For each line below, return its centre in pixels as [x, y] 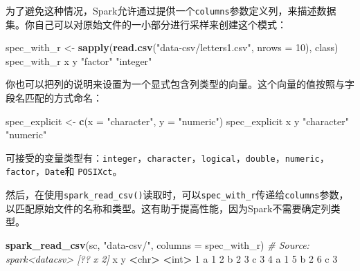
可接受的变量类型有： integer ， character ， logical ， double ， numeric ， [168, 157]
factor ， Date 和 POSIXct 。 [64, 171]
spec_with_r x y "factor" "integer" [79, 60]
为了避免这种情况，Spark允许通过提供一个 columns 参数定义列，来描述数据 [171, 10]
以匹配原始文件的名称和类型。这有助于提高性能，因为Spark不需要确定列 [168, 208]
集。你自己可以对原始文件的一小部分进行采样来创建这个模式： [146, 24]
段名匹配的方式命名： [54, 98]
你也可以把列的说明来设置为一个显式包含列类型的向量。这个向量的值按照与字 [180, 84]
